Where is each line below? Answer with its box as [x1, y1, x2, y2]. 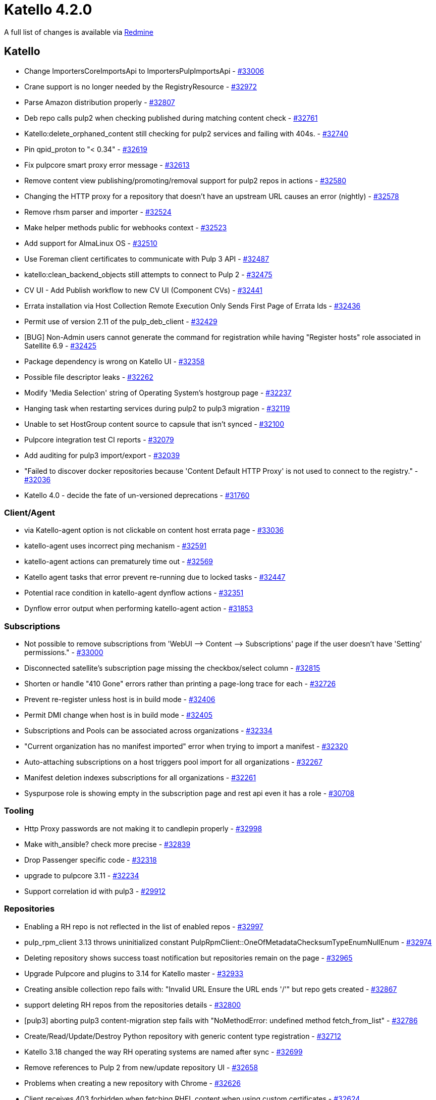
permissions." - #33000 [24, 648, 103, 657]
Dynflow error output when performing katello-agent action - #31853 [24, 604, 253, 613]
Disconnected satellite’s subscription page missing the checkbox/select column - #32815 [24, 664, 320, 673]
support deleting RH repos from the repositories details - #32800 [24, 1000, 241, 1009]
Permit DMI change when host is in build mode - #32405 [24, 711, 213, 720]
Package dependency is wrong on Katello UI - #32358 [24, 357, 205, 366]
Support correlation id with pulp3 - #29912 [24, 886, 166, 895]
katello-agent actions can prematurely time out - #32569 [24, 557, 213, 566]
